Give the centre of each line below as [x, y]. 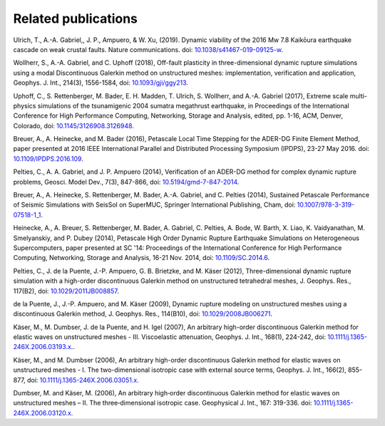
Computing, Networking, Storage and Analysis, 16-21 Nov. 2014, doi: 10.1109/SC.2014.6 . [142, 258]
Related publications [76, 19]
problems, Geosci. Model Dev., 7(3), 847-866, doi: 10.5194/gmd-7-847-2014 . [126, 182]
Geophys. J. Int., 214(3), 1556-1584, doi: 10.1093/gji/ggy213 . [101, 83]
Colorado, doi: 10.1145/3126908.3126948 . [74, 125]
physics [25, 105]
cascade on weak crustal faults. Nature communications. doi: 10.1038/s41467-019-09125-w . [148, 49]
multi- [358, 95]
